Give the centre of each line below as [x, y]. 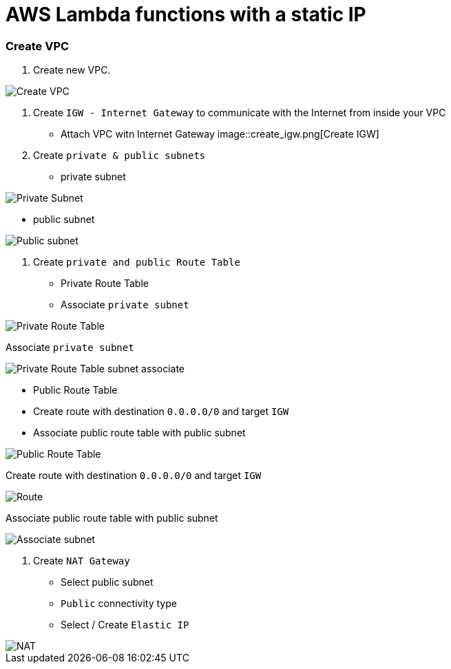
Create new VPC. [72, 70]
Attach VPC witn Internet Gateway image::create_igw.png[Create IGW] [220, 134]
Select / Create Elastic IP [125, 625]
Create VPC [38, 46]
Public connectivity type [119, 604]
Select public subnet [107, 582]
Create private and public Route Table [137, 262]
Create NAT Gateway [82, 561]
